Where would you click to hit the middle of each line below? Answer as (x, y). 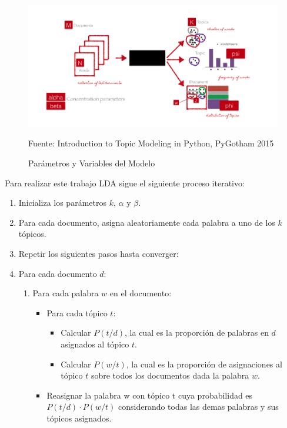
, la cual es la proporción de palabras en (197, 332)
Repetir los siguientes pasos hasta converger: (99, 253)
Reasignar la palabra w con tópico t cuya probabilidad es (150, 395)
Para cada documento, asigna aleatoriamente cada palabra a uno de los (147, 222)
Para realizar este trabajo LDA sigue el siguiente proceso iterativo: (125, 183)
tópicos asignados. (79, 418)
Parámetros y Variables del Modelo (92, 163)
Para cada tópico (77, 312)
